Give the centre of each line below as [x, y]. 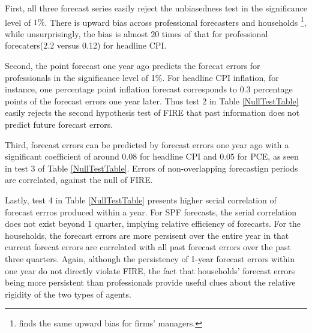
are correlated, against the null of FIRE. [79, 180]
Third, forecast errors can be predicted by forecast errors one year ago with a [147, 144]
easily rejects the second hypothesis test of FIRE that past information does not [152, 112]
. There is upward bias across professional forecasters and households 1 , [175, 21]
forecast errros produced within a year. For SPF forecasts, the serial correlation [151, 211]
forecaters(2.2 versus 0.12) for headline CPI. [86, 45]
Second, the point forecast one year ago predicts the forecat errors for [133, 66]
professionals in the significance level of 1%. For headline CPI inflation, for [142, 77]
